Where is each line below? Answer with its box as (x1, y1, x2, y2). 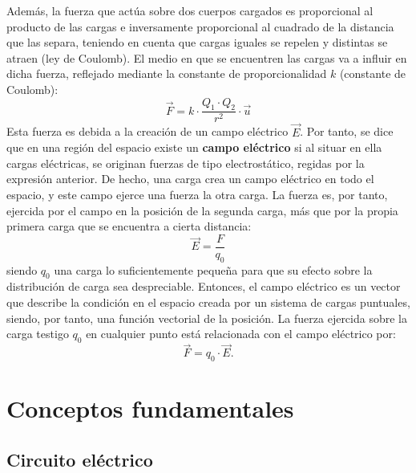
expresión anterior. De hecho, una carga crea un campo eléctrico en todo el (6, 170, 374, 187)
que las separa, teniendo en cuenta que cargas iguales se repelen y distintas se (6, 34, 388, 51)
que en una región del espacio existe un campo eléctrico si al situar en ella (6, 139, 382, 156)
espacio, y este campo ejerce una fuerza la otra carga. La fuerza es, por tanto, (6, 186, 388, 202)
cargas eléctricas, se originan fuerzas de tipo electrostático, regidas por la (6, 154, 365, 171)
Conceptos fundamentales (6, 392, 294, 425)
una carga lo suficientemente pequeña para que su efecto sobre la (54, 261, 373, 278)
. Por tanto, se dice (300, 123, 394, 140)
